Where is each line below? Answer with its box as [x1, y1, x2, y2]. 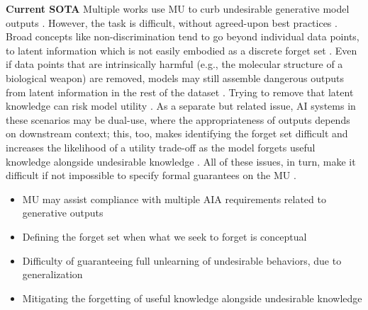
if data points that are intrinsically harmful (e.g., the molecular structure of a [6, 57, 343, 71]
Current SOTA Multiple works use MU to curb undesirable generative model [6, 1, 350, 16]
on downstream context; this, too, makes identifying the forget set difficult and [6, 126, 348, 141]
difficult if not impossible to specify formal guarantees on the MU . [6, 168, 296, 183]
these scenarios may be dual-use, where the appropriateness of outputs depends [6, 112, 350, 127]
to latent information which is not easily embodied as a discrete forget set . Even [6, 42, 357, 57]
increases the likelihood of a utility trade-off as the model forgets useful [6, 139, 316, 154]
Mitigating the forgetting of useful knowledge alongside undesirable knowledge [22, 290, 362, 305]
